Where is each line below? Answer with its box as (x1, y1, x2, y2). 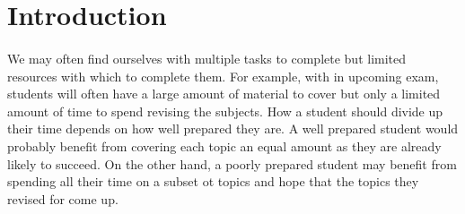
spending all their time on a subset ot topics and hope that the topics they (7, 172, 419, 191)
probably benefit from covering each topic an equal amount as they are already (7, 136, 442, 155)
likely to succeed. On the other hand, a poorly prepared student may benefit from (7, 154, 457, 173)
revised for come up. (7, 189, 118, 208)
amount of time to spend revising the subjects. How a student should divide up (7, 101, 443, 120)
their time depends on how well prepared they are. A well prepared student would (7, 119, 459, 138)
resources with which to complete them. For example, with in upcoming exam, (7, 66, 439, 85)
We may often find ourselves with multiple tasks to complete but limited (7, 48, 407, 67)
